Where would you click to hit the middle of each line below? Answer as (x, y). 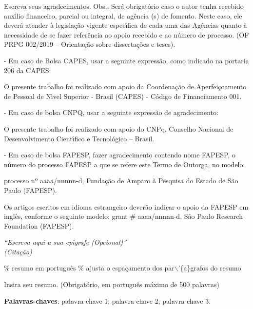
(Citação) (18, 251)
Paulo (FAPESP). (30, 190)
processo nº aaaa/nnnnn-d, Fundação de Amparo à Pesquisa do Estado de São (121, 181)
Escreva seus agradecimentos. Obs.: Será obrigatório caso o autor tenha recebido (124, 6)
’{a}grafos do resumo (210, 268)
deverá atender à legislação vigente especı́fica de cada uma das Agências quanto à (126, 25)
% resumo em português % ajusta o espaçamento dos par (89, 268)
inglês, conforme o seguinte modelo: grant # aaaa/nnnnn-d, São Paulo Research (123, 216)
